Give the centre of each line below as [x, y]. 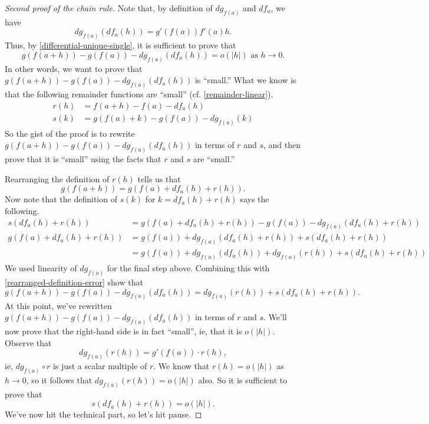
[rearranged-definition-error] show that [74, 282]
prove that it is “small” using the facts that [83, 159]
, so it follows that [59, 379]
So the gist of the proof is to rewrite [70, 133]
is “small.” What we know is [245, 80]
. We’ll [275, 317]
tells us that [159, 178]
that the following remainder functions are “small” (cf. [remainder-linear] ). [139, 94]
